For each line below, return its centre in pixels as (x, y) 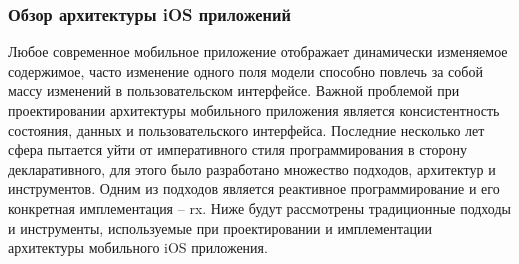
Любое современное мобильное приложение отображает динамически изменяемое (258, 51)
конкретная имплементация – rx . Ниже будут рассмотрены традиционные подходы (259, 207)
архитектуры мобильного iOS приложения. (138, 247)
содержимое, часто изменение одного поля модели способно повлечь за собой (245, 70)
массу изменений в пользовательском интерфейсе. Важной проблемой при (234, 90)
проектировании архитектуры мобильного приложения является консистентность (254, 110)
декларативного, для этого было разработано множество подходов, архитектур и (252, 168)
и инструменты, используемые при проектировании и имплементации (220, 227)
